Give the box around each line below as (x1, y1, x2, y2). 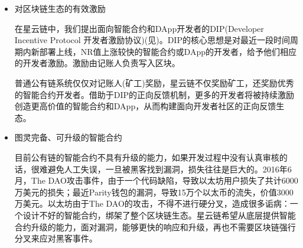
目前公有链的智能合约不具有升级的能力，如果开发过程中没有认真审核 (14, 151, 279, 163)
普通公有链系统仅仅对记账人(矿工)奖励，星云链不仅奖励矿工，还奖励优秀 (14, 76, 294, 89)
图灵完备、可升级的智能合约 (14, 131, 122, 143)
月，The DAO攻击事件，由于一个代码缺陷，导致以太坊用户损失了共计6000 (14, 174, 298, 187)
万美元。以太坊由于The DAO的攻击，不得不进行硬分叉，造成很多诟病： (14, 197, 290, 210)
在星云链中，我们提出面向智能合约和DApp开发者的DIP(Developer (14, 22, 264, 34)
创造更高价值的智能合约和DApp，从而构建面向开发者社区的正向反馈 (14, 100, 276, 112)
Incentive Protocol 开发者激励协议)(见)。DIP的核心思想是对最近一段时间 (14, 34, 290, 46)
